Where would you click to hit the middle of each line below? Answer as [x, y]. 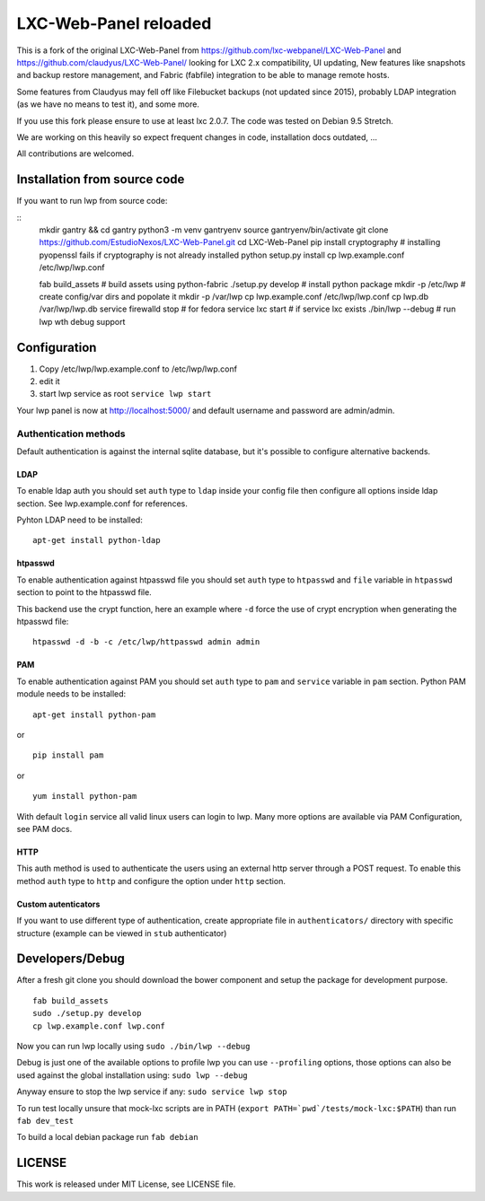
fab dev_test [45, 1121]
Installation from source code [101, 180]
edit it [49, 381]
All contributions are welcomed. [75, 153]
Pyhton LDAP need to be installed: [79, 520]
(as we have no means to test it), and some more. [108, 104]
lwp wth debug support [82, 321]
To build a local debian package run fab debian [107, 1137]
